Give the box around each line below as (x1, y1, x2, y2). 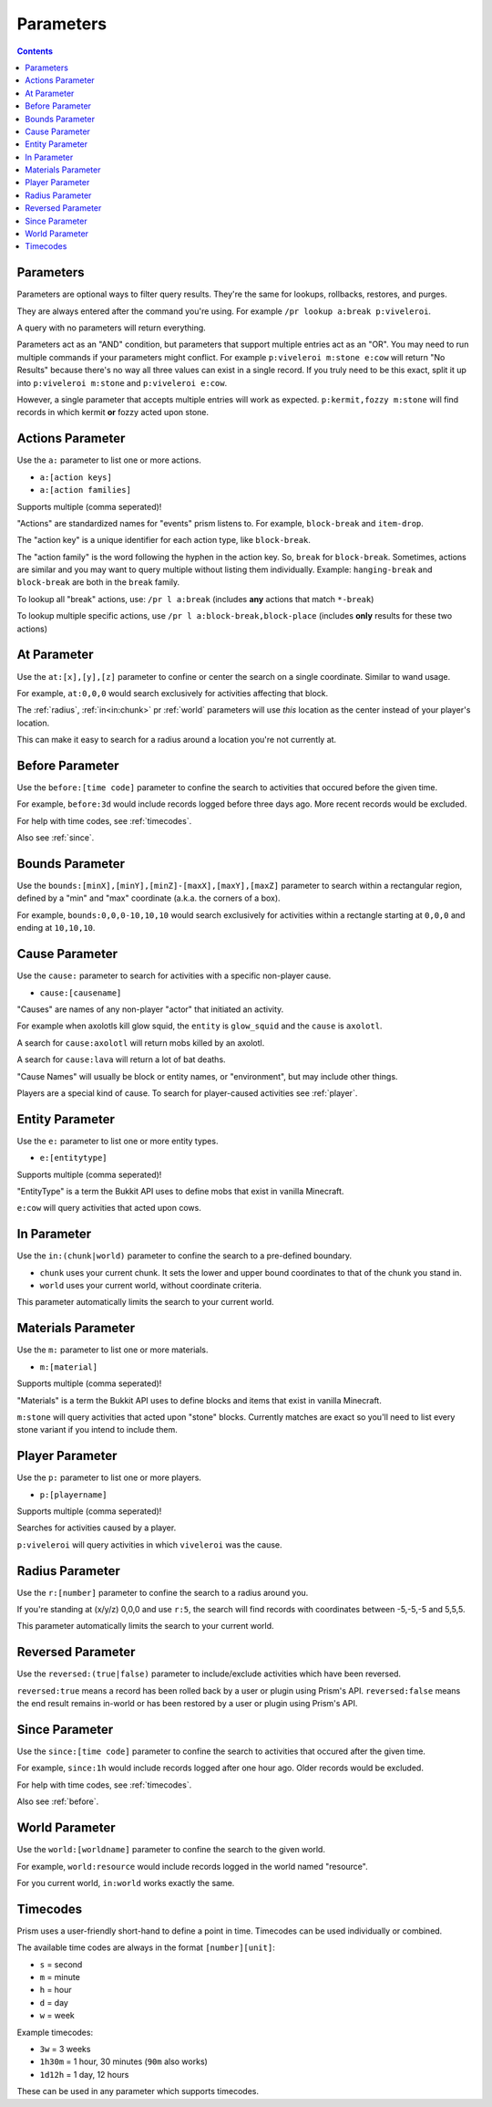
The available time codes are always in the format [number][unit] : (16, 1942, 275, 1953)
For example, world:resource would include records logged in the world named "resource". (16, 1861, 368, 1872)
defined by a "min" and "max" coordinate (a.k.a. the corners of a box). (16, 892, 282, 903)
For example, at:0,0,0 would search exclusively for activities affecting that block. (16, 687, 329, 698)
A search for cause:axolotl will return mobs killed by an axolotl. (16, 1037, 265, 1048)
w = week (39, 2010, 75, 2021)
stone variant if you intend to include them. (16, 1424, 178, 1435)
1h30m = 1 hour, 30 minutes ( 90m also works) (39, 2056, 209, 2067)
